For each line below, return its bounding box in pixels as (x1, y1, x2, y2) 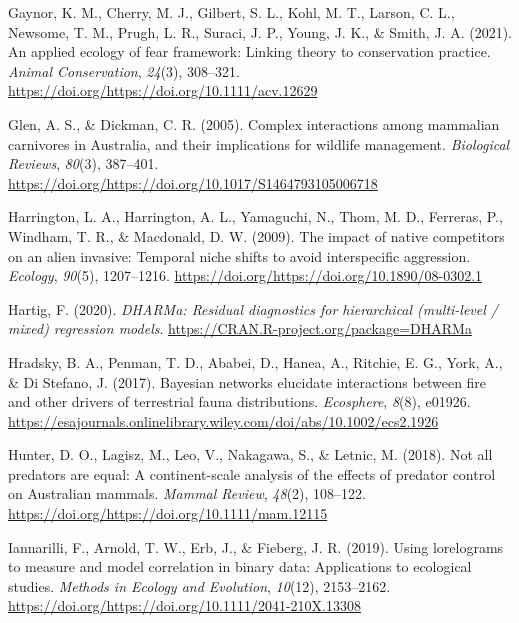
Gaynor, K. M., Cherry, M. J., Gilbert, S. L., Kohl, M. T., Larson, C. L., (8, 2, 455, 22)
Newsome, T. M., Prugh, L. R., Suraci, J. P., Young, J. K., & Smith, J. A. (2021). (8, 21, 513, 42)
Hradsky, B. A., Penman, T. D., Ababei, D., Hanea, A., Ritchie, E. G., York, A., (8, 351, 503, 372)
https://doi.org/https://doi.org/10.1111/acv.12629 (8, 80, 318, 101)
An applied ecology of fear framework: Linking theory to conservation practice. (8, 41, 491, 62)
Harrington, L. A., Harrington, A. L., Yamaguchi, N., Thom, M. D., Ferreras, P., (8, 206, 503, 227)
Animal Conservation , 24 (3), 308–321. (8, 60, 240, 81)
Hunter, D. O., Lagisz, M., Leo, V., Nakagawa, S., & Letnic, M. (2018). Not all (8, 444, 493, 465)
